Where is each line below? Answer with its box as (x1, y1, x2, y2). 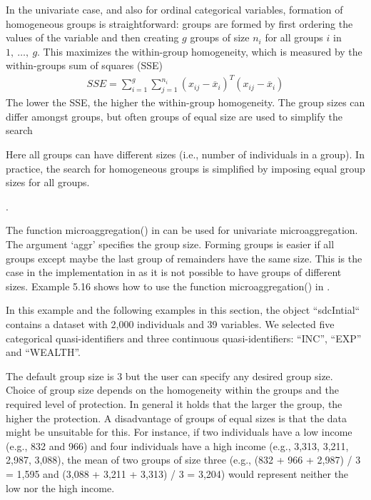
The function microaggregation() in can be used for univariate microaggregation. (6, 223, 358, 238)
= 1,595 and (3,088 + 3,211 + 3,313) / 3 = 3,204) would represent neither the (6, 466, 349, 481)
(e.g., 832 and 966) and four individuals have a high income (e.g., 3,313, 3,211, (6, 438, 349, 453)
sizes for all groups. (6, 175, 90, 190)
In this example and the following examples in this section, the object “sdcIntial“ (6, 302, 360, 317)
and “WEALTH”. (6, 345, 81, 359)
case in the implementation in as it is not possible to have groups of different (6, 265, 342, 280)
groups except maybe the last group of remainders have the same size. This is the (6, 250, 362, 265)
